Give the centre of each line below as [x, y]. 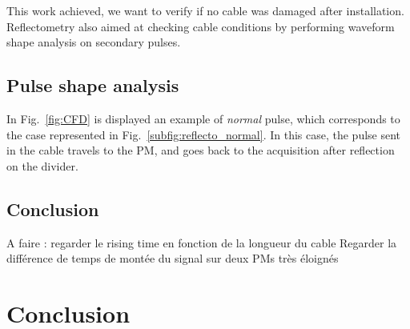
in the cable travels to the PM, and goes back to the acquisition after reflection [201, 150]
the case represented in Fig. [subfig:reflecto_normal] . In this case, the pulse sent [204, 134]
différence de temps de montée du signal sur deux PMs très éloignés [173, 258]
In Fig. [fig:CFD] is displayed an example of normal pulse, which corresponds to [203, 118]
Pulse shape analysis [93, 85]
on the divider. [42, 165]
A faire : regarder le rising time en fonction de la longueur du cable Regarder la [202, 242]
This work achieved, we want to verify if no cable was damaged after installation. [205, 10]
